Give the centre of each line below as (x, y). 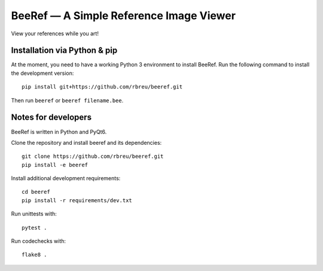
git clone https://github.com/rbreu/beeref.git (93, 156)
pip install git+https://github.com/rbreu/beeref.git (102, 87)
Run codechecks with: (38, 241)
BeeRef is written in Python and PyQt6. (59, 132)
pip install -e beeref (55, 165)
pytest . (34, 228)
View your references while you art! (55, 34)
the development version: (42, 73)
